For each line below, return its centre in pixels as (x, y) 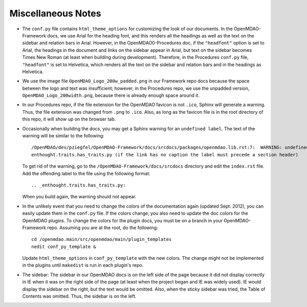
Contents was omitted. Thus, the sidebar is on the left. (79, 296)
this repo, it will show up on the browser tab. (69, 119)
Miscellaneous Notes (55, 13)
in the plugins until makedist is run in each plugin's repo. (83, 265)
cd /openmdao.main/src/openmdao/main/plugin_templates (102, 239)
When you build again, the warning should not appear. (79, 197)
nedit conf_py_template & (64, 247)
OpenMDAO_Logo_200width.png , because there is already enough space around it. (111, 95)
